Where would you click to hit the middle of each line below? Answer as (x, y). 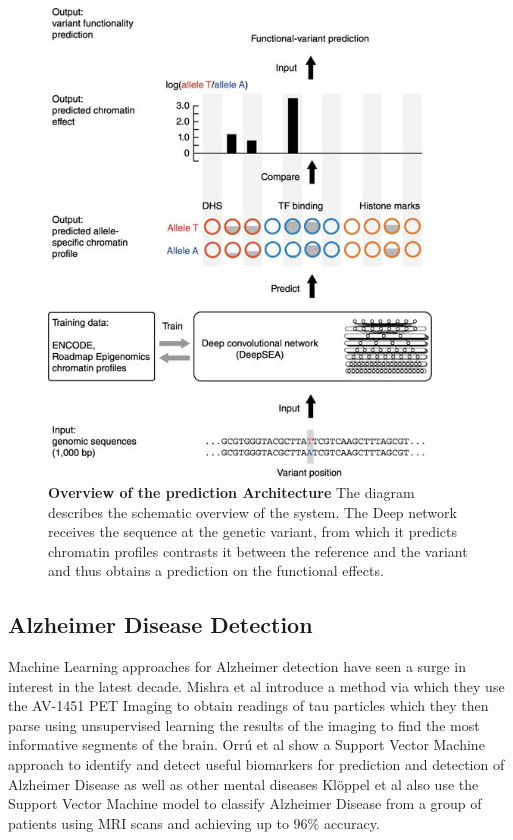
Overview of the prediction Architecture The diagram (231, 491)
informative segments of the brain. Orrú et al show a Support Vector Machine (246, 744)
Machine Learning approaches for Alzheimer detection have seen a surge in (237, 666)
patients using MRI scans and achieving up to (148, 822)
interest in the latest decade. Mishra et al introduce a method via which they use (256, 685)
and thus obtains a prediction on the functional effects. (216, 570)
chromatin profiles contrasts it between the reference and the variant (258, 550)
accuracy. (351, 822)
